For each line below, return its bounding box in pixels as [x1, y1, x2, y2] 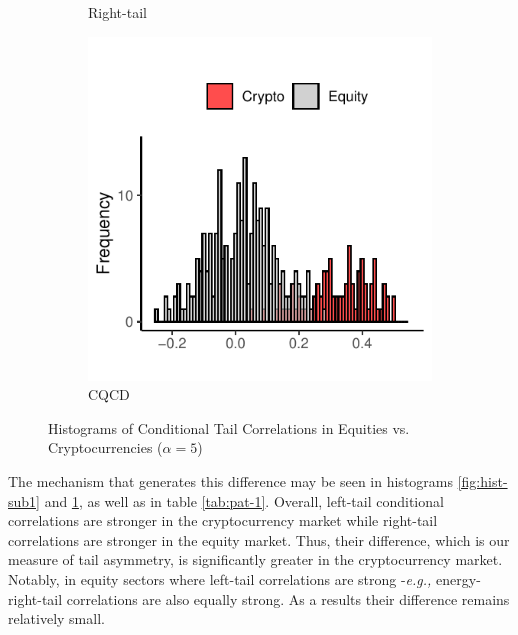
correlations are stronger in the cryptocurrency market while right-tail [8, 510, 438, 531]
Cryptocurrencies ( [48, 437, 163, 458]
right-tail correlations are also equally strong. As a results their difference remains [8, 588, 510, 609]
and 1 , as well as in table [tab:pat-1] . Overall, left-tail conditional [44, 490, 444, 511]
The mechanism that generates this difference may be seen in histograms [8, 470, 454, 491]
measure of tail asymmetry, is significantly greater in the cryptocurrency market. [8, 549, 503, 570]
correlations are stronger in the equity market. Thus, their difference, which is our [8, 529, 510, 550]
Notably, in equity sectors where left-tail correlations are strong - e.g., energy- [8, 568, 481, 589]
